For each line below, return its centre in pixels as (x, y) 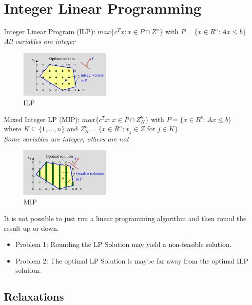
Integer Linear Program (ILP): (50, 31)
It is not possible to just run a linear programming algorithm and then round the (125, 218)
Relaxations (34, 296)
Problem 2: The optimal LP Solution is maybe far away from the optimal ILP (132, 260)
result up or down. (31, 228)
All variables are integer (40, 41)
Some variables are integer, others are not (67, 138)
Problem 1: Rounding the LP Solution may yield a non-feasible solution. (123, 244)
